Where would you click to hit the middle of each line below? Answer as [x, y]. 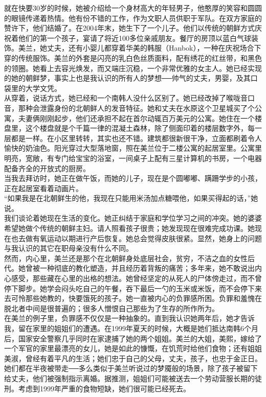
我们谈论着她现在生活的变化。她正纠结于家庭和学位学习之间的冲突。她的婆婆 [133, 218]
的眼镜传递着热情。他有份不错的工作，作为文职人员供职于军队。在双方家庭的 [133, 18]
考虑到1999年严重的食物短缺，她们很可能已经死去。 [104, 388]
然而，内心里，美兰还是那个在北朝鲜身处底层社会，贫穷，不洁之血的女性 [126, 258]
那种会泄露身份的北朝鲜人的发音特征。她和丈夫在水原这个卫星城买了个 [136, 108]
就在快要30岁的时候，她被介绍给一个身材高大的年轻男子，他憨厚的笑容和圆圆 [133, 8]
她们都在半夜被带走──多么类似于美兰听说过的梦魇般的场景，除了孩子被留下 [131, 368]
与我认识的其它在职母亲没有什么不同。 [69, 248]
